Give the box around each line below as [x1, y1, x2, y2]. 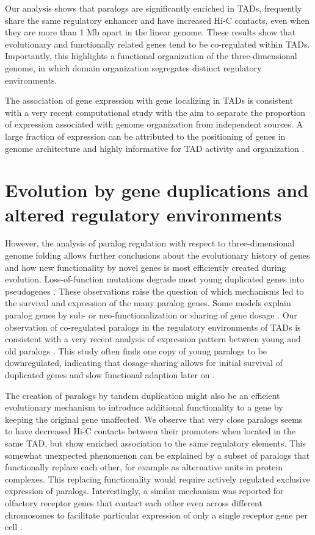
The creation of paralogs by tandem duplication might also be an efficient [5, 389, 280, 401]
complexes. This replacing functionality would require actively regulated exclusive [5, 472, 310, 485]
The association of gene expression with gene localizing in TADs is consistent [5, 94, 294, 107]
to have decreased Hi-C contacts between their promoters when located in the [5, 425, 295, 437]
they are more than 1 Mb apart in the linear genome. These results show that [5, 26, 296, 38]
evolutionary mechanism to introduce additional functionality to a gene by [5, 401, 283, 414]
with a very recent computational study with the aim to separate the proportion [5, 106, 305, 118]
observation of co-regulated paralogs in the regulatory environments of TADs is [5, 320, 301, 333]
